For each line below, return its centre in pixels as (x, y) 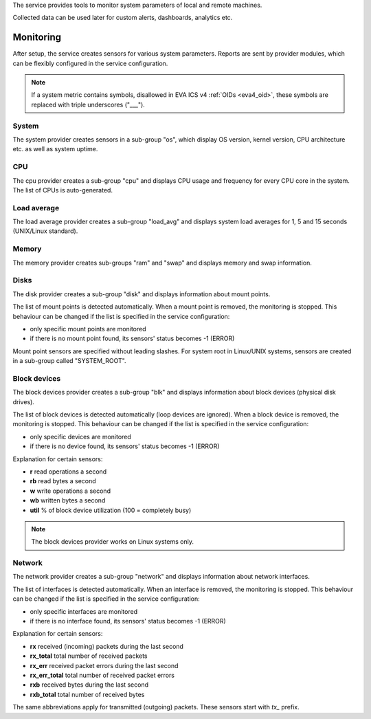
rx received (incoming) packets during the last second (106, 646)
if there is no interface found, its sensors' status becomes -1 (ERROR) (128, 621)
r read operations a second (68, 472)
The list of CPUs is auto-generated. (63, 190)
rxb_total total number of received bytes (87, 694)
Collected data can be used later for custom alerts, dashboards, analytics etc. (123, 18)
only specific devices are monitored (81, 436)
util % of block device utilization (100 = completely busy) (111, 510)
